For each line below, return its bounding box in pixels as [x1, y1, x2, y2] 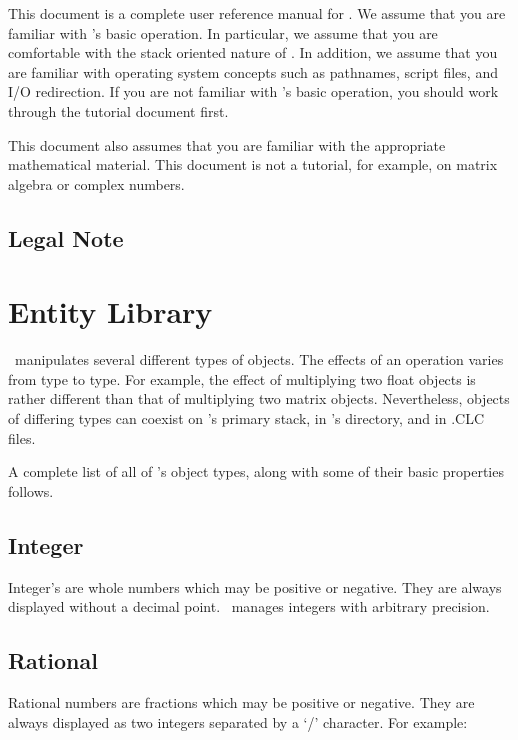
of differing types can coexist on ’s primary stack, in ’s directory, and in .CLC [8, 408, 484, 429]
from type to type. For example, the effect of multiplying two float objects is [8, 368, 476, 389]
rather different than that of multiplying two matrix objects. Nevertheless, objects [8, 388, 510, 409]
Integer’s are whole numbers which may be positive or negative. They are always [8, 576, 502, 597]
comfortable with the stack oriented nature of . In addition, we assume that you [8, 42, 498, 63]
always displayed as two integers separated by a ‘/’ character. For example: [8, 711, 468, 732]
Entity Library [8, 291, 213, 332]
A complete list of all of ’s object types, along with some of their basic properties [8, 461, 504, 482]
